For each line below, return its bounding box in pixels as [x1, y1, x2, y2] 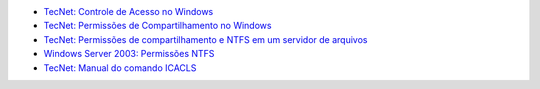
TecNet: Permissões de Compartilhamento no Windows [43, 20, 272, 32]
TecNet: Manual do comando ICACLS [43, 61, 197, 74]
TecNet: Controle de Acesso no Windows [43, 6, 214, 17]
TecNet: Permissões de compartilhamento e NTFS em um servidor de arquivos [43, 33, 368, 45]
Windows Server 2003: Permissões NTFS [43, 48, 215, 60]
